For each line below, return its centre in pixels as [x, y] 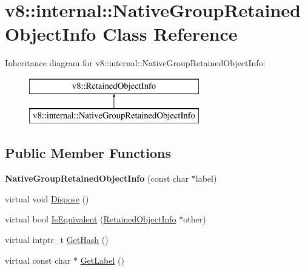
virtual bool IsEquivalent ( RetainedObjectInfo [91, 219]
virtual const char [38, 260]
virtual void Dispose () [47, 198]
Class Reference [170, 34]
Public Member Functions [88, 153]
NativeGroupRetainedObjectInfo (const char [97, 178]
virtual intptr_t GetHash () [57, 240]
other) [195, 219]
